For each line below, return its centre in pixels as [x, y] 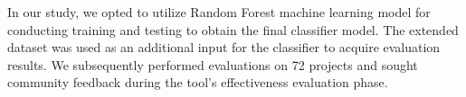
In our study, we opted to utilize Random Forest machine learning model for [219, 12]
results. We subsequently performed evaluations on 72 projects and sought [213, 64]
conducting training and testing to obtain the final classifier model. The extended [233, 29]
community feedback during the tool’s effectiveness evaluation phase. [198, 82]
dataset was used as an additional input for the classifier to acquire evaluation [224, 47]
